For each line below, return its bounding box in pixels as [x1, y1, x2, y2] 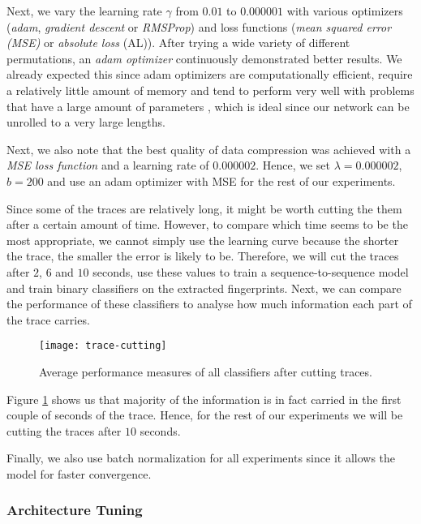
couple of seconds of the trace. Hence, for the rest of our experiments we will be [6, 406, 403, 423]
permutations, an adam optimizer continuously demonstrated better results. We [6, 49, 402, 67]
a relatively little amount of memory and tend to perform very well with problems [6, 81, 415, 98]
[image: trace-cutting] [39, 340, 167, 352]
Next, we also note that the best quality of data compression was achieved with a [6, 140, 411, 157]
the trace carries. [6, 311, 90, 328]
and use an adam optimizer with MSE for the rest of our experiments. [47, 172, 396, 189]
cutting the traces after [6, 422, 122, 439]
